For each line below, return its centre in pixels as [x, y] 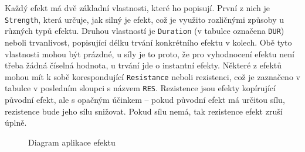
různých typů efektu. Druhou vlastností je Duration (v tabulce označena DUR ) [145, 31]
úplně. [16, 122]
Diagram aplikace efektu [72, 142]
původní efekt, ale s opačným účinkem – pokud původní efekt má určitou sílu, [145, 99]
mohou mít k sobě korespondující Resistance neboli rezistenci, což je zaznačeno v [152, 76]
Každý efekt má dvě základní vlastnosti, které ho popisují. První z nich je [138, 8]
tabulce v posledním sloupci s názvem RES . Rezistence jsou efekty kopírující [140, 88]
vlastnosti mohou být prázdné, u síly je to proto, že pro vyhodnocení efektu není [150, 53]
